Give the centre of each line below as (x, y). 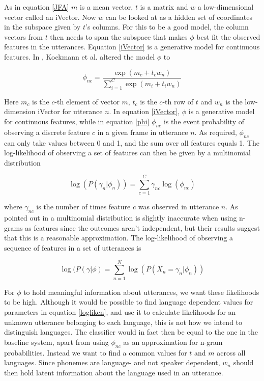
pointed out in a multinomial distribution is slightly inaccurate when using (121, 218)
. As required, (216, 132)
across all (231, 352)
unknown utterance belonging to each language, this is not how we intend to (123, 322)
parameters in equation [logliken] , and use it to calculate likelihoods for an (120, 311)
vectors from (23, 36)
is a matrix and (164, 7)
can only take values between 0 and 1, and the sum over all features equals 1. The (132, 142)
